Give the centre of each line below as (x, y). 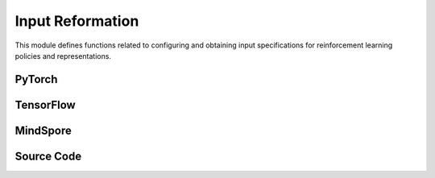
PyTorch (36, 79)
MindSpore (43, 130)
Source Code (48, 156)
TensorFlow (45, 105)
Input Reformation (77, 21)
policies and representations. (63, 56)
